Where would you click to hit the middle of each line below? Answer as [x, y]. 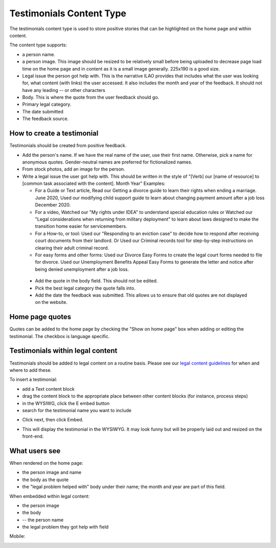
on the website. [51, 302]
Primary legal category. [47, 104]
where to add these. [31, 370]
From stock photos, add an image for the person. [74, 169]
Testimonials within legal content [63, 351]
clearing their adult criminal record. [72, 248]
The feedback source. [45, 119]
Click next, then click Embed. [53, 420]
